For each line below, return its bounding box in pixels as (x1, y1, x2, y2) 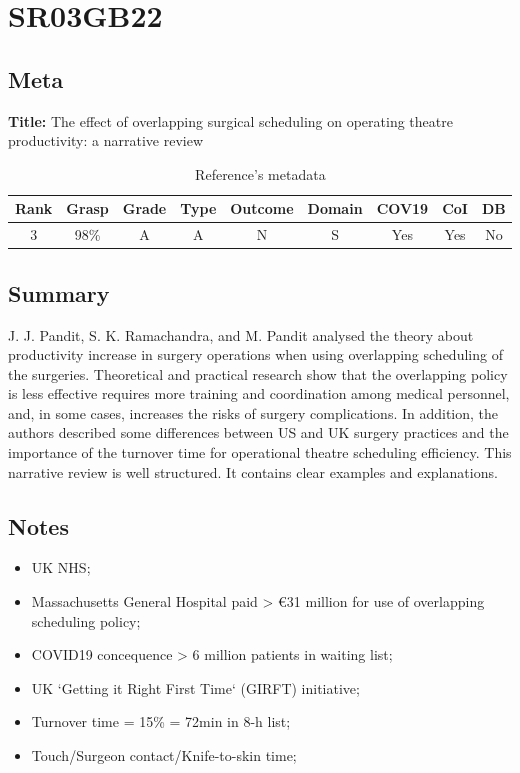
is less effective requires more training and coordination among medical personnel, (8, 383, 510, 404)
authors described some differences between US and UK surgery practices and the (8, 422, 509, 443)
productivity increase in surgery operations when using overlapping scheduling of (8, 344, 503, 365)
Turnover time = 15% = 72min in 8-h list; (31, 711, 291, 732)
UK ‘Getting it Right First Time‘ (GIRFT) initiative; (31, 677, 360, 698)
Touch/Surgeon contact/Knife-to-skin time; (31, 745, 297, 766)
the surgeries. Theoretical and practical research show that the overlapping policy (8, 363, 508, 384)
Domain (307, 198, 363, 219)
